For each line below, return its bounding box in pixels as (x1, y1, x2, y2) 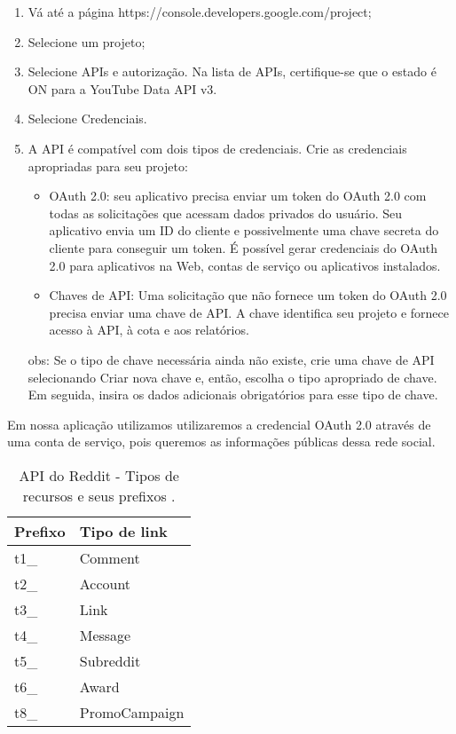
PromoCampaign (79, 701, 185, 722)
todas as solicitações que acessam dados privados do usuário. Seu (49, 203, 402, 222)
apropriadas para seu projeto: (28, 156, 188, 175)
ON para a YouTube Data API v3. (28, 79, 217, 98)
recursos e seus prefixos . (22, 485, 176, 506)
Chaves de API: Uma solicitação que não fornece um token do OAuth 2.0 (49, 286, 447, 304)
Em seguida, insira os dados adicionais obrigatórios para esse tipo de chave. (28, 385, 438, 404)
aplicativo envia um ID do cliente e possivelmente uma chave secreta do (49, 221, 439, 240)
